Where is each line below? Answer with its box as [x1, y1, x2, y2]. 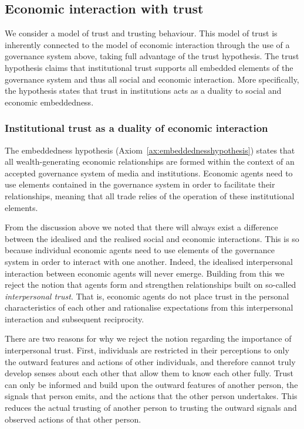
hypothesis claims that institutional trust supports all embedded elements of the [5, 61, 293, 73]
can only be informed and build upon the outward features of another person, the [5, 378, 298, 390]
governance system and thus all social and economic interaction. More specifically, [5, 73, 299, 85]
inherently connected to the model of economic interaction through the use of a [5, 38, 290, 50]
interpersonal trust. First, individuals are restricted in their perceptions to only [5, 344, 289, 356]
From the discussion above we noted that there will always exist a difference [5, 221, 278, 233]
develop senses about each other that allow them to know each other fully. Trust [5, 367, 293, 379]
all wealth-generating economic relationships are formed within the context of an [5, 155, 295, 168]
